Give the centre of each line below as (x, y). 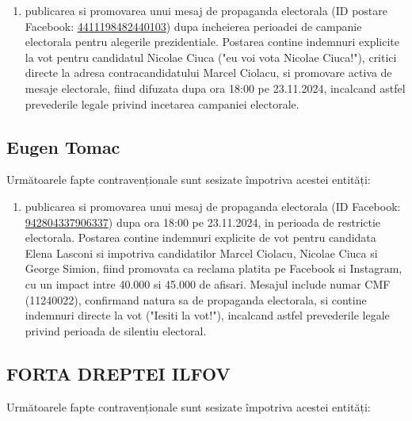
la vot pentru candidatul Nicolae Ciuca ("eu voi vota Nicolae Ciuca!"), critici (211, 57)
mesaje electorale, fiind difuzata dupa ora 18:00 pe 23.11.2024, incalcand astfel (215, 88)
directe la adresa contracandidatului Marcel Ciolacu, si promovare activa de (208, 73)
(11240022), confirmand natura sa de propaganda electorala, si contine (196, 299)
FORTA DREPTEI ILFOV (118, 373)
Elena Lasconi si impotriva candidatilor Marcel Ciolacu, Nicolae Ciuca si (201, 253)
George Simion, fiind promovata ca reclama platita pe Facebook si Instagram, (214, 268)
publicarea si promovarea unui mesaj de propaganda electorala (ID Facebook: (213, 206)
